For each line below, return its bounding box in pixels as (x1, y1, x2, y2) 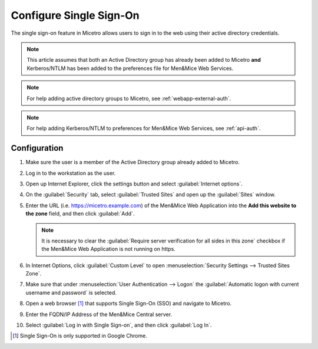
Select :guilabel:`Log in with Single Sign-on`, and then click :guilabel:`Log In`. (25, 321, 212, 329)
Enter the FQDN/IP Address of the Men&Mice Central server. (25, 311, 173, 318)
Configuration (11, 143, 64, 153)
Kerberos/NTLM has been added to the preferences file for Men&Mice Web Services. (26, 65, 234, 72)
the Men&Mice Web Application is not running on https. (41, 245, 176, 252)
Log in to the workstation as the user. (25, 169, 116, 177)
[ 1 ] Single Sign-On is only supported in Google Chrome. (12, 333, 147, 340)
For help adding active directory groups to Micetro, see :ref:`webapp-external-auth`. (26, 95, 231, 102)
